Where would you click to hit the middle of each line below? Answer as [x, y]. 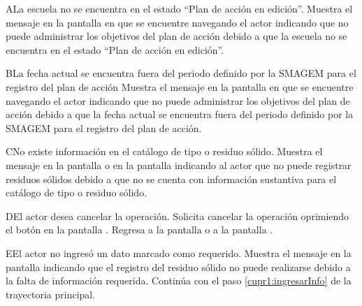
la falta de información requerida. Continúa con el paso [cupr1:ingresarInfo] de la [179, 280]
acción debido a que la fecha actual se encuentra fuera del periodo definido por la [180, 114]
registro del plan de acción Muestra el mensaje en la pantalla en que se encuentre [180, 86]
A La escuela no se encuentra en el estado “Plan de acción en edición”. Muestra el [179, 8]
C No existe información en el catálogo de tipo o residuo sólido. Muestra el [164, 151]
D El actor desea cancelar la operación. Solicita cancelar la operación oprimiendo [178, 216]
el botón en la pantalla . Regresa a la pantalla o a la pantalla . [139, 229]
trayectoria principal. [51, 294]
